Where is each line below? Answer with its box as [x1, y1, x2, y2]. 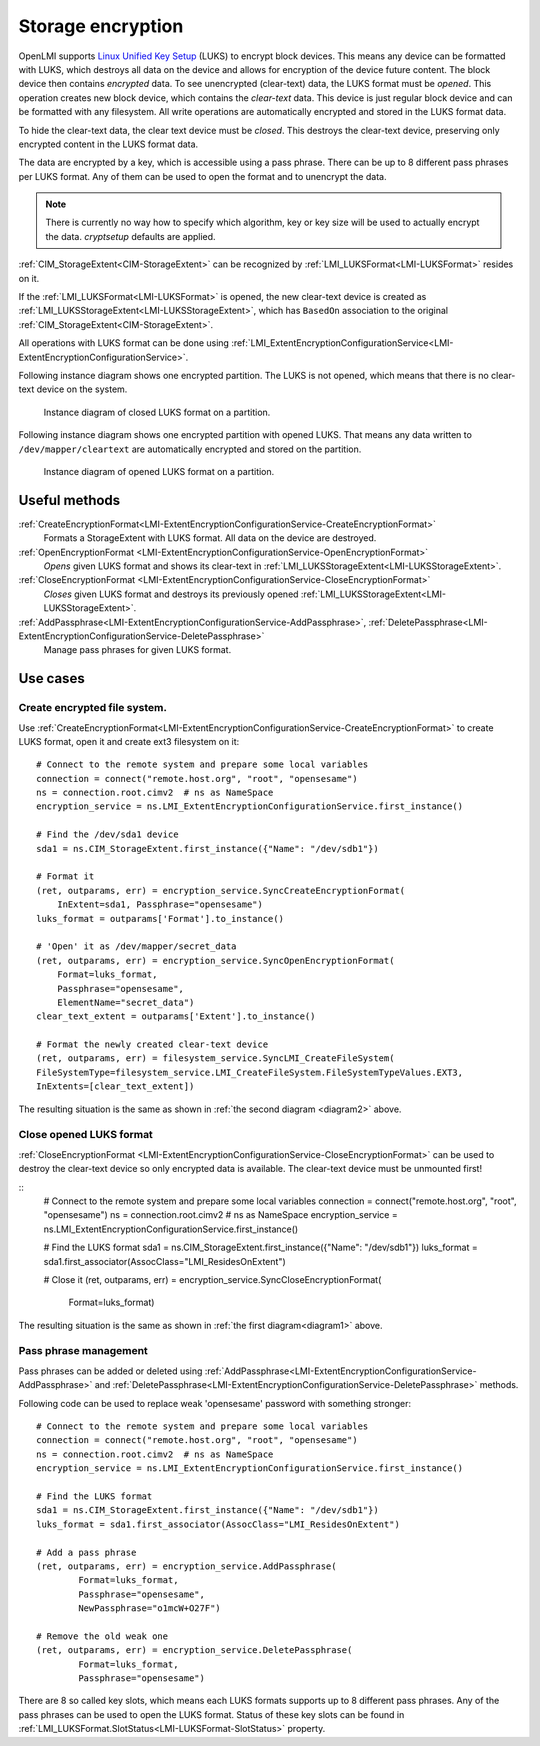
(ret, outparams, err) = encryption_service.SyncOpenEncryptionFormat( [36, 955, 395, 966]
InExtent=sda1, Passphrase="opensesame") [56, 899, 264, 910]
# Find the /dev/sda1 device [36, 829, 179, 840]
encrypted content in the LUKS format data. [18, 138, 199, 150]
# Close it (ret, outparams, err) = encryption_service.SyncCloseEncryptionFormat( [43, 1273, 382, 1285]
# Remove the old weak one [36, 1630, 169, 1642]
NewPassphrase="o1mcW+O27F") [78, 1603, 222, 1614]
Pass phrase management [18, 1344, 149, 1358]
